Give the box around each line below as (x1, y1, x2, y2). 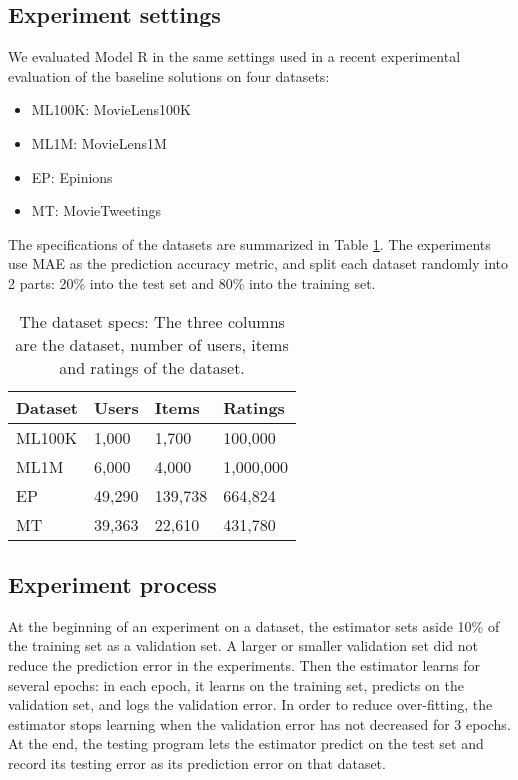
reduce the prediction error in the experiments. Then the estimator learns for (8, 654, 480, 675)
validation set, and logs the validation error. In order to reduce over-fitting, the (8, 694, 493, 715)
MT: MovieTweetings (31, 200, 161, 221)
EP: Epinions (31, 166, 113, 187)
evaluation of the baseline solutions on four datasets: (8, 65, 330, 86)
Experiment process (8, 568, 217, 599)
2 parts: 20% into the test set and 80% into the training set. (8, 272, 376, 293)
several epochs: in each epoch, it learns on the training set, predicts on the (8, 674, 464, 695)
